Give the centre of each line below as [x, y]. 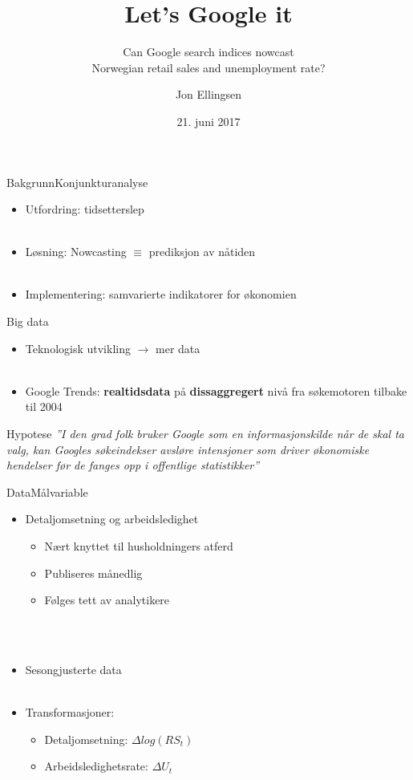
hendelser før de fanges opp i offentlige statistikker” [133, 465]
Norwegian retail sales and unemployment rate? [209, 67]
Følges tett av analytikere [107, 600]
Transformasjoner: [70, 712]
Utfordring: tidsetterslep [85, 209]
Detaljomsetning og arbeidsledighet [112, 519]
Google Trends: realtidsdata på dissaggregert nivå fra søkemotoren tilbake [216, 390]
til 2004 [44, 406]
